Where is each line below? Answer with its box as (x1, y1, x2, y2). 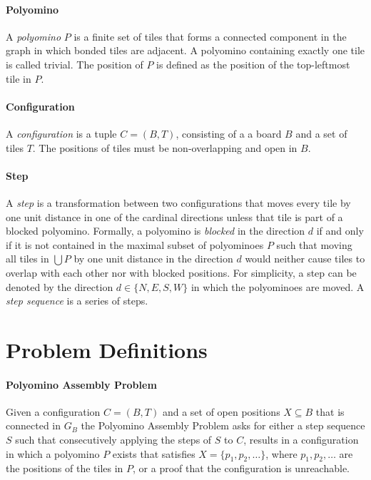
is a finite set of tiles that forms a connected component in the (73, 29, 347, 44)
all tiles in (6, 251, 49, 266)
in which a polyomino (6, 446, 100, 461)
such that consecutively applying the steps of (15, 432, 212, 447)
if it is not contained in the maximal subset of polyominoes (6, 237, 264, 252)
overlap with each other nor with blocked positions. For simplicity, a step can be (6, 265, 357, 280)
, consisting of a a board (176, 126, 282, 141)
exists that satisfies (112, 446, 195, 461)
